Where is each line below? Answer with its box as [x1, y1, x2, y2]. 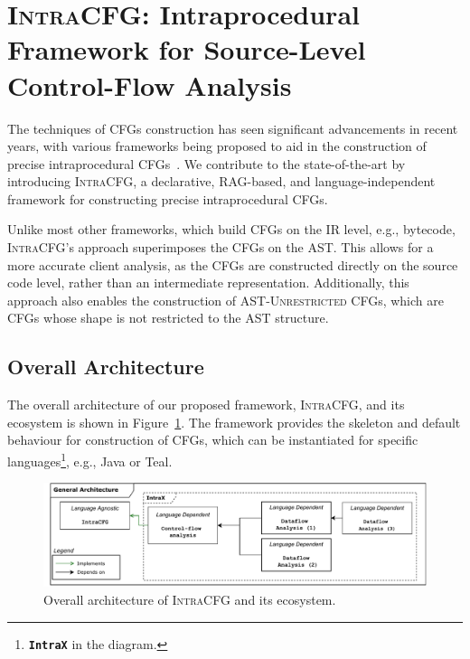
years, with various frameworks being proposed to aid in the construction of [7, 137, 427, 155]
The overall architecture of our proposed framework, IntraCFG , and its [7, 395, 405, 414]
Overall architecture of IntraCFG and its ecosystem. [43, 589, 336, 608]
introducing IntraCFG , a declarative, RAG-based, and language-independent [7, 172, 436, 191]
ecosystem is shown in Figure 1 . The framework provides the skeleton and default [7, 412, 461, 431]
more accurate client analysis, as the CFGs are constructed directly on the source [7, 255, 458, 274]
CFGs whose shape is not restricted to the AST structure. [7, 308, 329, 327]
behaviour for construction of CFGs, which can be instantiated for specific [7, 430, 418, 449]
